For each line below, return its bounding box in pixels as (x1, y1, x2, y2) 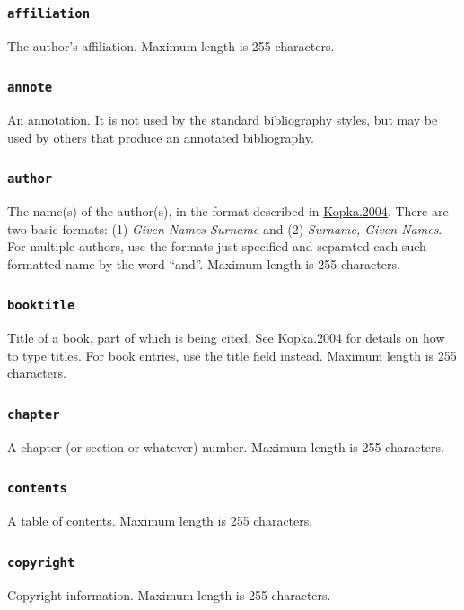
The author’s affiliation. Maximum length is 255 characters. (7, 36, 335, 55)
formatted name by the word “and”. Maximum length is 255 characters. (7, 254, 400, 273)
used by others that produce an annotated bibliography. (7, 127, 314, 146)
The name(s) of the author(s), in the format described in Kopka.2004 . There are (7, 202, 449, 221)
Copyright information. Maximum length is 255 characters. (7, 585, 331, 604)
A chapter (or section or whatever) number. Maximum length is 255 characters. (7, 437, 444, 456)
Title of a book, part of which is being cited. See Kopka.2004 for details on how (7, 328, 445, 347)
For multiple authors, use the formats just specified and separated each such (7, 237, 426, 256)
